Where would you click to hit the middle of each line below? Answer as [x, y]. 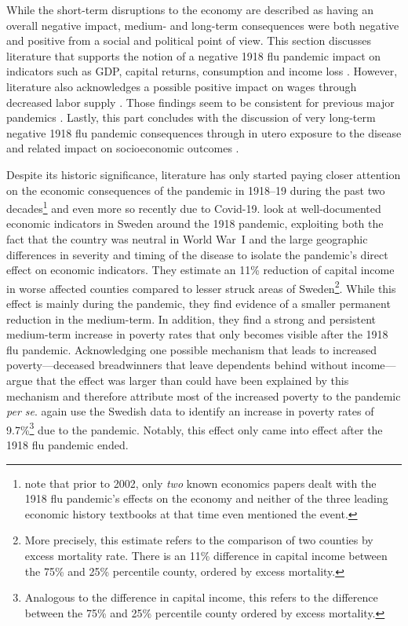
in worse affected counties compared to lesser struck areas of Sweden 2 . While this [201, 287]
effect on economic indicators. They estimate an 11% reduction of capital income [200, 270]
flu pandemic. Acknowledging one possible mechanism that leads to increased [192, 349]
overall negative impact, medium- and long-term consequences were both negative [203, 25]
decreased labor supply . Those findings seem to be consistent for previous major [200, 102]
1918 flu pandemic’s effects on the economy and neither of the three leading [206, 498]
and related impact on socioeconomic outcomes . [123, 148]
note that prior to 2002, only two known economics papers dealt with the [200, 483]
